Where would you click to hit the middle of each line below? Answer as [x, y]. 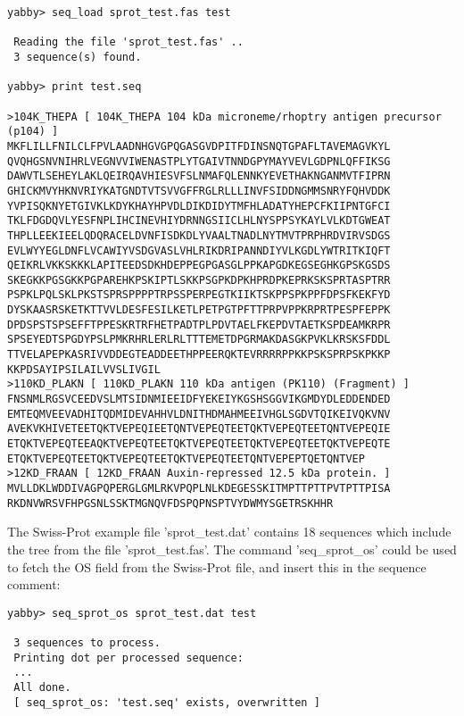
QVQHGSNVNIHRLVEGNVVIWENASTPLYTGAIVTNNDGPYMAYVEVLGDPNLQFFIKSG [199, 161]
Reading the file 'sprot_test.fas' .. [128, 42]
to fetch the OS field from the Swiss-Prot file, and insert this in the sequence [217, 566]
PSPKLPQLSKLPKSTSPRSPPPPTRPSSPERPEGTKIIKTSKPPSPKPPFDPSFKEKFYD [199, 295]
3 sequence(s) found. [78, 57]
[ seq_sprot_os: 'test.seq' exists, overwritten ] [167, 702]
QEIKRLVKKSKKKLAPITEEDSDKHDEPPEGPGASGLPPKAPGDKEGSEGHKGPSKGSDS [199, 266]
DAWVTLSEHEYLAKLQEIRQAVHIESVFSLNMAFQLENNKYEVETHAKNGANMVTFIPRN [199, 176]
